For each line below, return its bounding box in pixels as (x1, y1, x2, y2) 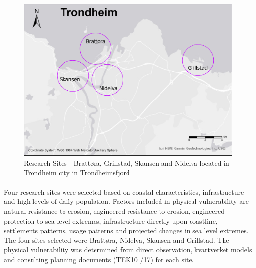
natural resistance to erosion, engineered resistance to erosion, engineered (4, 206, 224, 216)
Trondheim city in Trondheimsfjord (24, 167, 130, 177)
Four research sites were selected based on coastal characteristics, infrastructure (4, 186, 244, 197)
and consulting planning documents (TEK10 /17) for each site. (4, 254, 194, 264)
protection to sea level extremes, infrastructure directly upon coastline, (4, 215, 218, 226)
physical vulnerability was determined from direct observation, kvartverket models (4, 244, 252, 255)
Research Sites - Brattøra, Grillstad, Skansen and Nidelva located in (24, 158, 229, 168)
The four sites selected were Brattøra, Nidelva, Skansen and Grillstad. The (4, 234, 229, 245)
